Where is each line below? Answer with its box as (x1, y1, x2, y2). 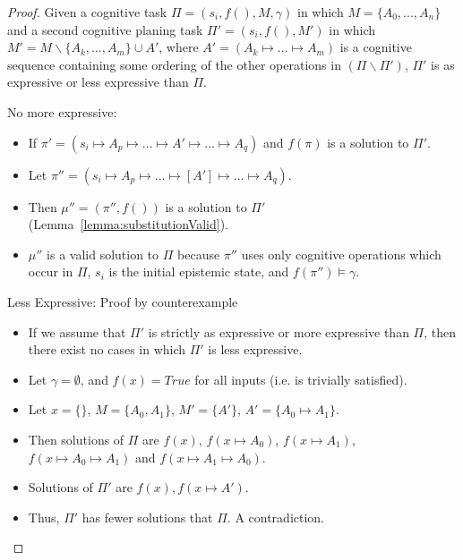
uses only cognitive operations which (241, 244, 442, 263)
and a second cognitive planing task (7, 20, 203, 38)
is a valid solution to (47, 244, 159, 263)
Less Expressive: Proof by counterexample (7, 292, 238, 310)
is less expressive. (208, 340, 303, 359)
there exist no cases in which (28, 340, 186, 359)
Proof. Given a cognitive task (7, 3, 167, 21)
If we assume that (28, 322, 126, 341)
